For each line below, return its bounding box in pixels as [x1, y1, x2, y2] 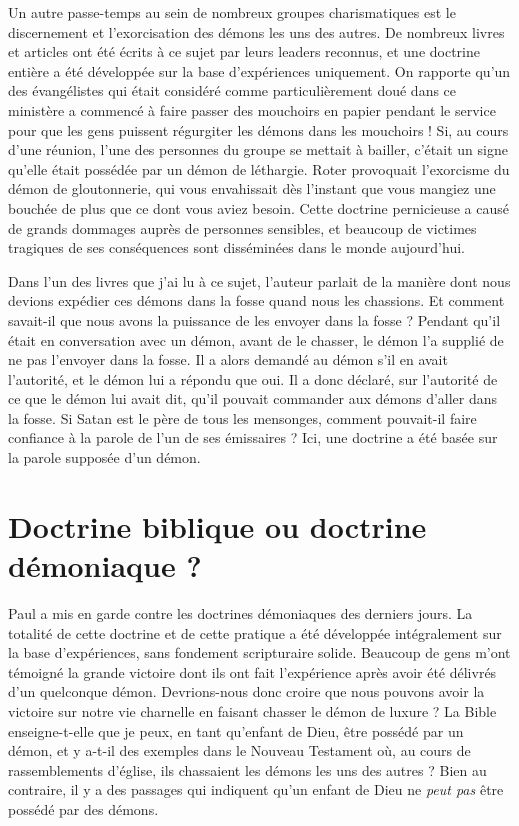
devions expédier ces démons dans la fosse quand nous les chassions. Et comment [8, 290, 505, 311]
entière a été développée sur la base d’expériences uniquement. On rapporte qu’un [8, 60, 511, 81]
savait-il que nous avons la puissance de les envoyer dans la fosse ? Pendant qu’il [8, 309, 501, 330]
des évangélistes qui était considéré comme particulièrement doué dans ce [8, 80, 457, 101]
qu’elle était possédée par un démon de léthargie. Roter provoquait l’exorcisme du [8, 158, 510, 179]
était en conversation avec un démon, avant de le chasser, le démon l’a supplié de [8, 329, 504, 350]
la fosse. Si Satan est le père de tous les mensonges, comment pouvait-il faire [8, 407, 477, 428]
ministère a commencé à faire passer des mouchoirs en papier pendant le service [8, 99, 496, 120]
